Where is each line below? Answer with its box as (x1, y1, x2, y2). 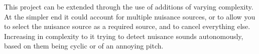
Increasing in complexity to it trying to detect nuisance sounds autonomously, (4, 30, 243, 41)
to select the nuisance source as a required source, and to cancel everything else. (4, 21, 250, 31)
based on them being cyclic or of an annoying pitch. (4, 40, 164, 51)
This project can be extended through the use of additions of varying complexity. (4, 1, 253, 11)
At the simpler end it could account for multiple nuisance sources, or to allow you (4, 11, 255, 21)
